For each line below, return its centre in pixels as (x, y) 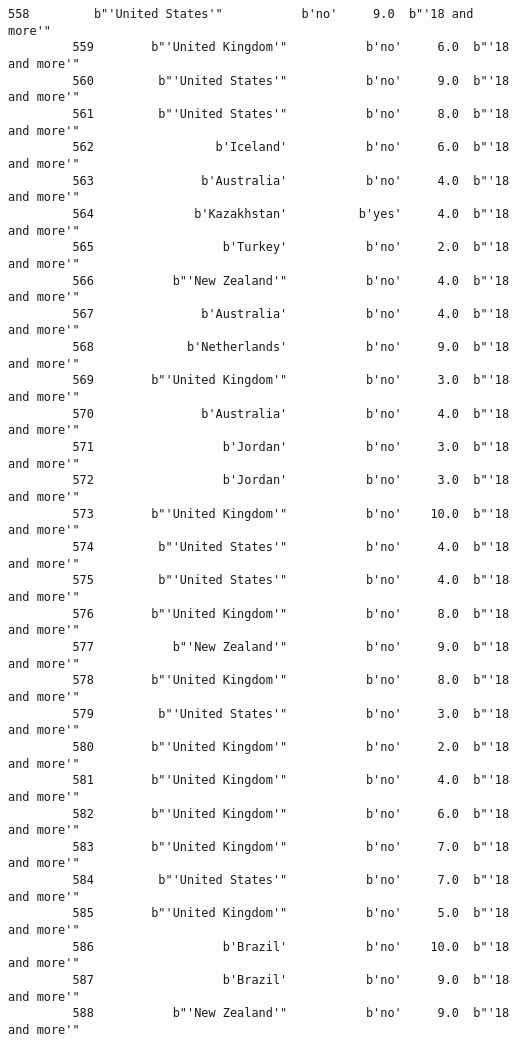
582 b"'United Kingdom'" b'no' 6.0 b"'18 (291, 813)
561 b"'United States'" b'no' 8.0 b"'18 (291, 113)
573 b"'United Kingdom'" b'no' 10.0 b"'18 (291, 513)
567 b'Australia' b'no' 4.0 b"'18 (291, 313)
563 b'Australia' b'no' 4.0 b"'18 (291, 180)
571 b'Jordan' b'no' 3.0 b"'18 (291, 447)
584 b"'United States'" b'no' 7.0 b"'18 (291, 880)
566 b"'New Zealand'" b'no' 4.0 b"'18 (291, 280)
